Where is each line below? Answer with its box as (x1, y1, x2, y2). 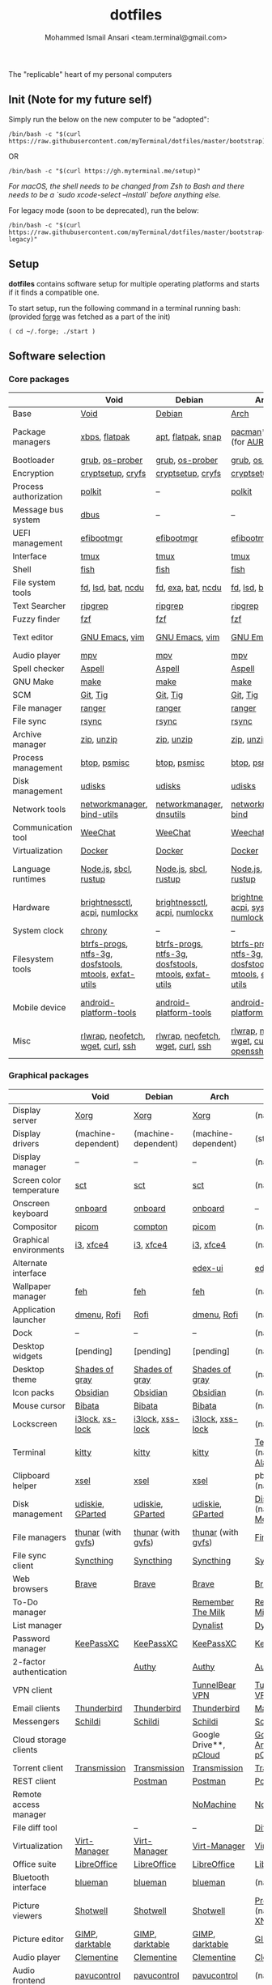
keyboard (12, 1208, 49, 1219)
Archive (12, 729, 42, 740)
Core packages (8, 373, 70, 385)
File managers (12, 1532, 66, 1543)
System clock (12, 925, 64, 937)
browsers (12, 1583, 49, 1594)
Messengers (12, 1715, 61, 1727)
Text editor (12, 631, 54, 643)
